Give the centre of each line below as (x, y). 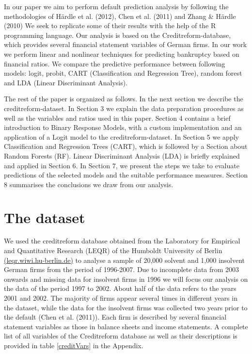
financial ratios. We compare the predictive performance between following (115, 63)
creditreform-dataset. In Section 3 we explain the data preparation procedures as (124, 108)
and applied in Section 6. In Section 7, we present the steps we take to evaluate (122, 165)
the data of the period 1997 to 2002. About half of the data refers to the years (120, 288)
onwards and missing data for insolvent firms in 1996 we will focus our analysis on (126, 279)
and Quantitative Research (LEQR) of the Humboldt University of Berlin (113, 250)
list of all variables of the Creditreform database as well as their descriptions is (121, 336)
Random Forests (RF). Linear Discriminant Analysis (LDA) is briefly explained (122, 155)
